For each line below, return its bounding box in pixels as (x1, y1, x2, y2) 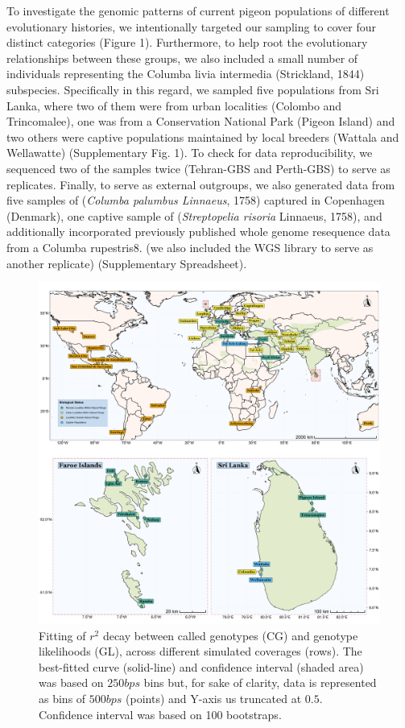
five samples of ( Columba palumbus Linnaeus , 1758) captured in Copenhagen (6, 192, 385, 209)
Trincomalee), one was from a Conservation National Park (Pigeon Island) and (6, 113, 395, 130)
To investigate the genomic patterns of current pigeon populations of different (6, 2, 390, 19)
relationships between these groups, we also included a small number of (6, 49, 358, 66)
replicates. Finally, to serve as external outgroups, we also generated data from (6, 176, 395, 192)
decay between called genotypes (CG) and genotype (102, 627, 358, 643)
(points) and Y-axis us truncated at (126, 690, 302, 707)
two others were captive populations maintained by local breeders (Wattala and (6, 128, 399, 145)
